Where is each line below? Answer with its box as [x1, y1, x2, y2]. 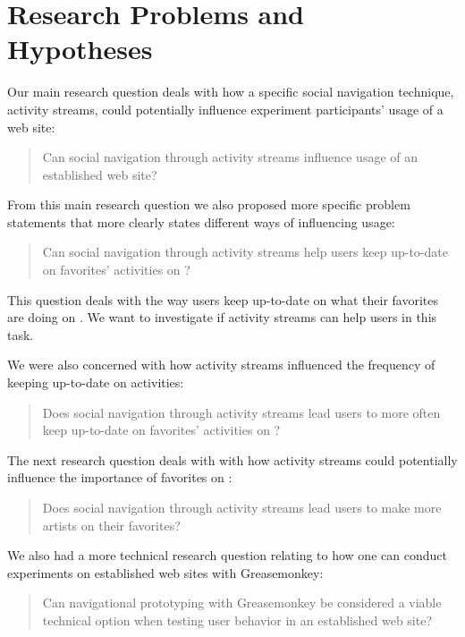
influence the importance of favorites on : [7, 468, 232, 487]
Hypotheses [7, 30, 153, 67]
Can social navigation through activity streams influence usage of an [42, 148, 418, 166]
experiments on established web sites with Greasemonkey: [7, 563, 324, 582]
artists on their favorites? [42, 515, 181, 534]
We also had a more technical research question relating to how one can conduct [7, 546, 447, 565]
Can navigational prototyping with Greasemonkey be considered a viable [42, 593, 442, 612]
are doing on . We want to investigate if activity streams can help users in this [7, 308, 437, 327]
